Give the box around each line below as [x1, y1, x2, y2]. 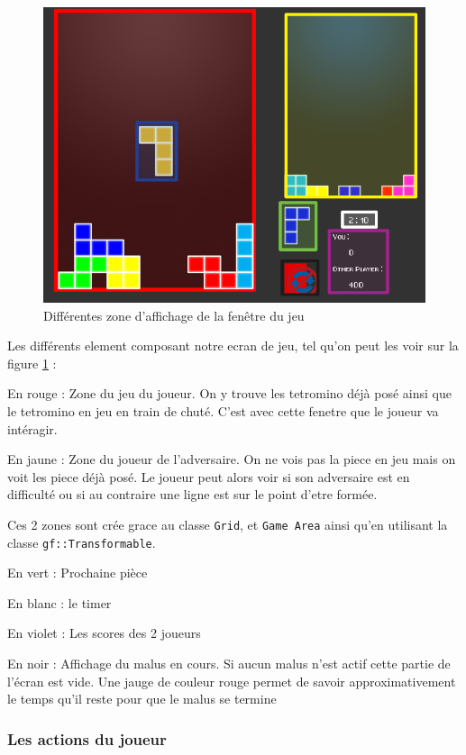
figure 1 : [7, 353, 57, 372]
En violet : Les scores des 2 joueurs [7, 623, 201, 642]
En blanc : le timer [7, 593, 112, 612]
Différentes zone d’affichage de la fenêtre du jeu [43, 305, 305, 324]
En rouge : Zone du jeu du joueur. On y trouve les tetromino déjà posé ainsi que [7, 384, 452, 403]
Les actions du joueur [7, 727, 167, 750]
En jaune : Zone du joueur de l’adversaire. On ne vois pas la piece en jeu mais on [7, 450, 456, 468]
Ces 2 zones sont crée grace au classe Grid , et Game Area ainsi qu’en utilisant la [7, 514, 448, 533]
